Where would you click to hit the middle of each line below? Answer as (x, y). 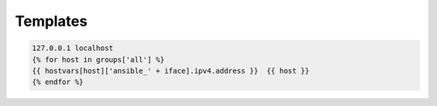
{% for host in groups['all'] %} (98, 59)
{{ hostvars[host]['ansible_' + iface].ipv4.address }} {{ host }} (171, 70)
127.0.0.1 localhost (72, 48)
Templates (51, 21)
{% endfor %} (58, 82)
